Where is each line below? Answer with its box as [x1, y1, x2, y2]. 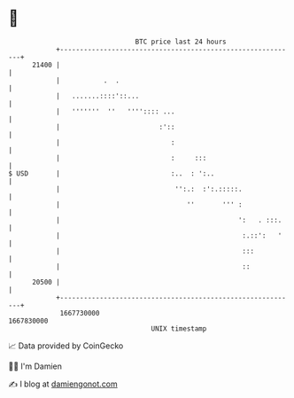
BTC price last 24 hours [135, 37, 227, 46]
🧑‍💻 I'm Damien [8, 361, 63, 371]
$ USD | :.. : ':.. [8, 168, 215, 178]
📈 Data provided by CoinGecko [8, 340, 124, 351]
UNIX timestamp [151, 324, 207, 333]
